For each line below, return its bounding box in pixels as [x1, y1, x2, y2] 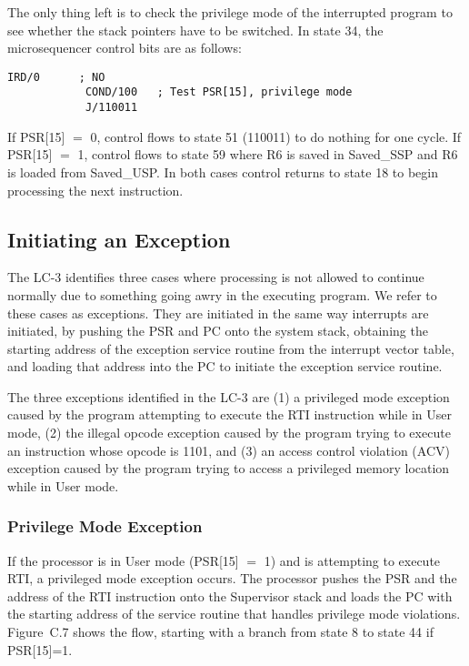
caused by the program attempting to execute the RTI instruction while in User [7, 405, 453, 424]
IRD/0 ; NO [7, 70, 105, 84]
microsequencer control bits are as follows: [7, 38, 242, 57]
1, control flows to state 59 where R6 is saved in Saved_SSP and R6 [77, 145, 458, 164]
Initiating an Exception [7, 225, 231, 253]
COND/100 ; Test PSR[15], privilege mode [85, 86, 353, 99]
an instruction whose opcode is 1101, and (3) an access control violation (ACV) [7, 440, 450, 459]
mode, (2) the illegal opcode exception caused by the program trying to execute [7, 423, 451, 442]
